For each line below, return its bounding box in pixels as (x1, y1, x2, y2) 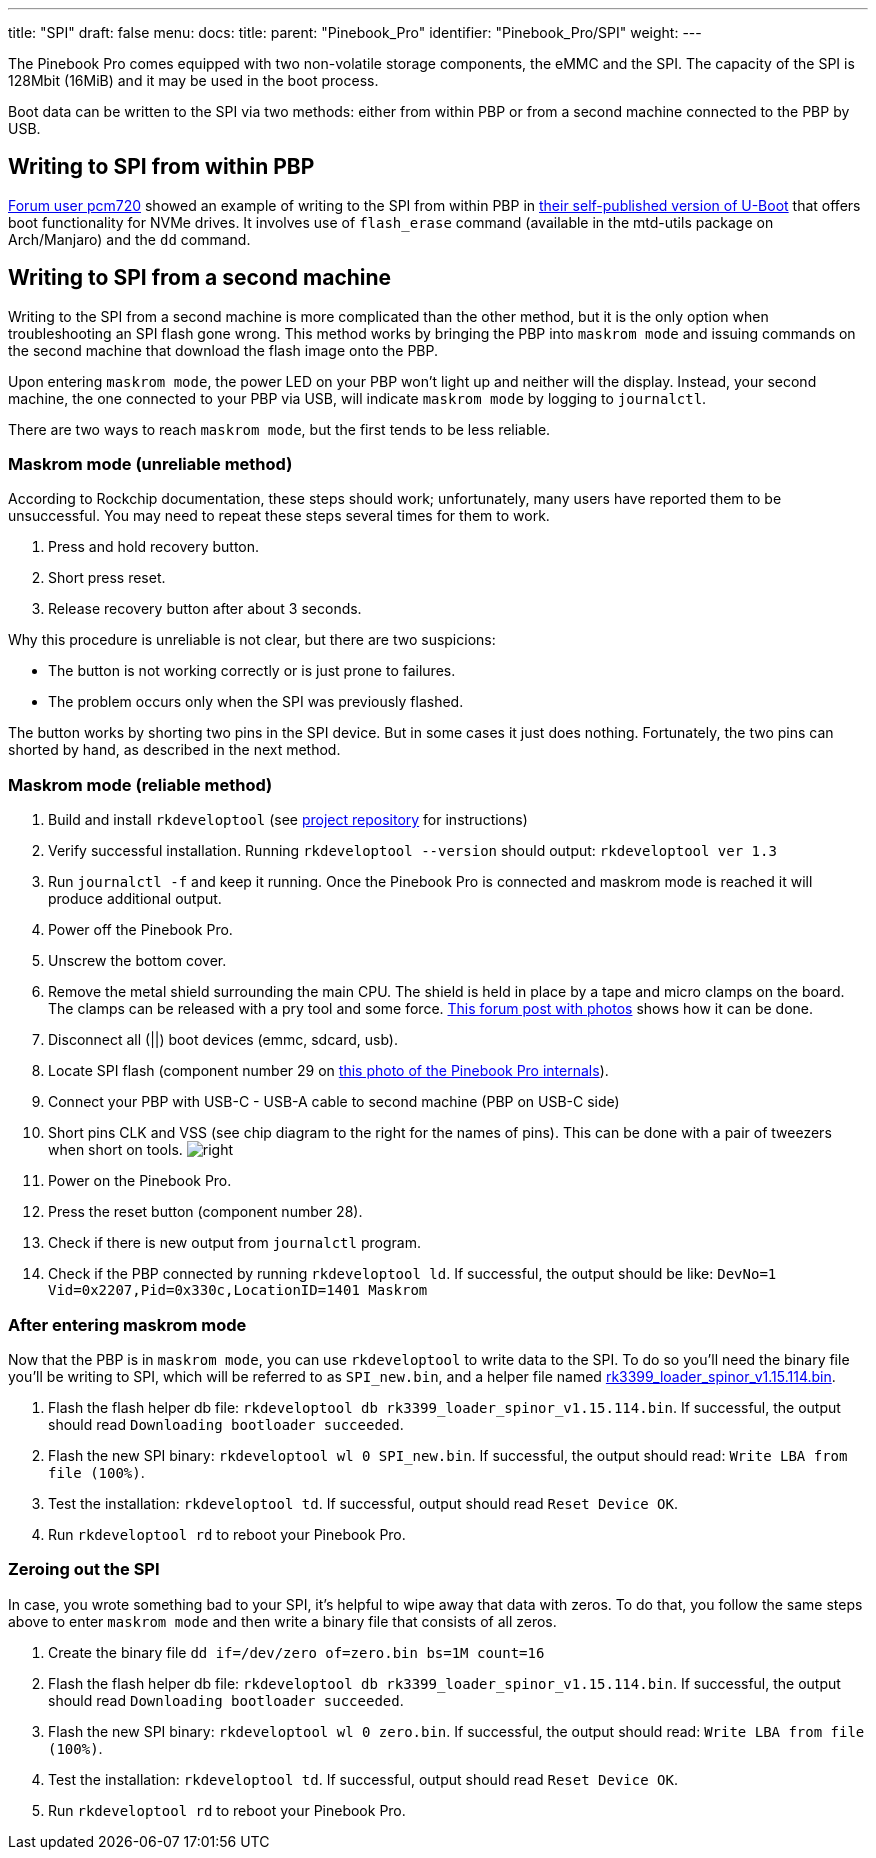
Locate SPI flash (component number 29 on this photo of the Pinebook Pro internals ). (48, 1062, 609, 1080)
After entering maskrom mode (8, 1314, 247, 1335)
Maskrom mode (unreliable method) (8, 454, 293, 475)
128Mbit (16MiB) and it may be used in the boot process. (8, 72, 379, 89)
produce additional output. (48, 890, 222, 908)
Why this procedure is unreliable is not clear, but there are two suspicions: (8, 631, 496, 649)
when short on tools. (48, 1141, 183, 1159)
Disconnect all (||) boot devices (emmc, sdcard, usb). (48, 1031, 398, 1049)
